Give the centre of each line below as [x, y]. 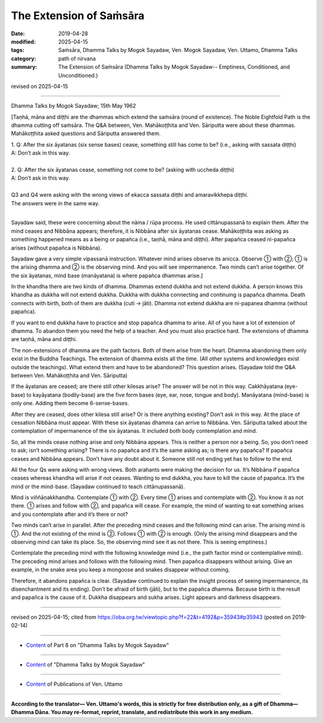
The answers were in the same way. [55, 203]
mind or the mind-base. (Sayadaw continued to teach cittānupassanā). [98, 486]
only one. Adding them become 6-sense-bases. [70, 403]
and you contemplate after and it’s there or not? [69, 514]
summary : [24, 67]
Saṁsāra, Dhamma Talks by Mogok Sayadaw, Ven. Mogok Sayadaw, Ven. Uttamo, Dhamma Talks [178, 50]
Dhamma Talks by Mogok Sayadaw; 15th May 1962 [74, 106]
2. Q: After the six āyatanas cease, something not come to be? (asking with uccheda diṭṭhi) [123, 170]
